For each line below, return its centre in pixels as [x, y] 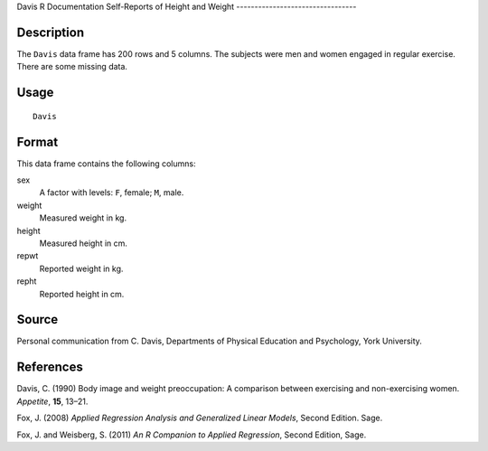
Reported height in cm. [82, 294]
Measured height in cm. [84, 243]
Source [38, 319]
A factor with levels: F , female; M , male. [112, 193]
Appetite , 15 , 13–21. [52, 401]
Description [51, 32]
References [50, 367]
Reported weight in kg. [81, 268]
